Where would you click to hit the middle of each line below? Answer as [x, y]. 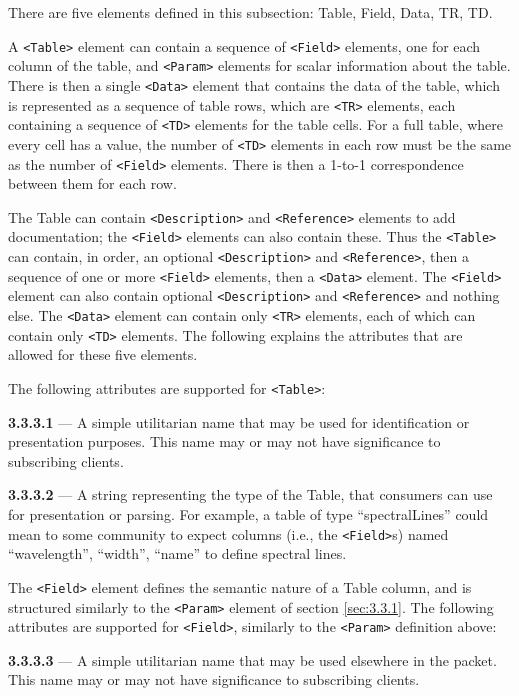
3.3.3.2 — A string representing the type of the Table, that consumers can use [250, 494]
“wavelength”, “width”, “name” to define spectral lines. [177, 553]
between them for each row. [92, 183]
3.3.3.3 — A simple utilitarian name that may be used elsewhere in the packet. [252, 659]
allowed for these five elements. [103, 354]
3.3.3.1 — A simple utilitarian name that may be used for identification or [239, 421]
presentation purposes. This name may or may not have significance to [224, 441]
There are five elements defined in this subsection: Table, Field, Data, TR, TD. [250, 12]
